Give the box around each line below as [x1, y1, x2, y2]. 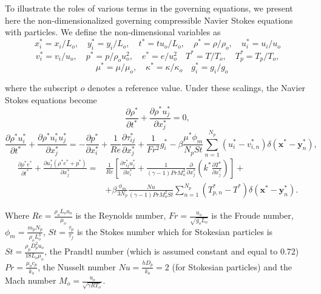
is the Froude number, [211, 209, 294, 222]
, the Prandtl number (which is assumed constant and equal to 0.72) [44, 245, 299, 258]
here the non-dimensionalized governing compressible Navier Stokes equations [5, 13, 293, 26]
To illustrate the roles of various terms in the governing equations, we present [5, 2, 293, 14]
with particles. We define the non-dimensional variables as [5, 26, 221, 38]
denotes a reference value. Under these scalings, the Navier [87, 81, 306, 94]
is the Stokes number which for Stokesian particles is [76, 225, 273, 238]
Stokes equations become [5, 93, 97, 106]
